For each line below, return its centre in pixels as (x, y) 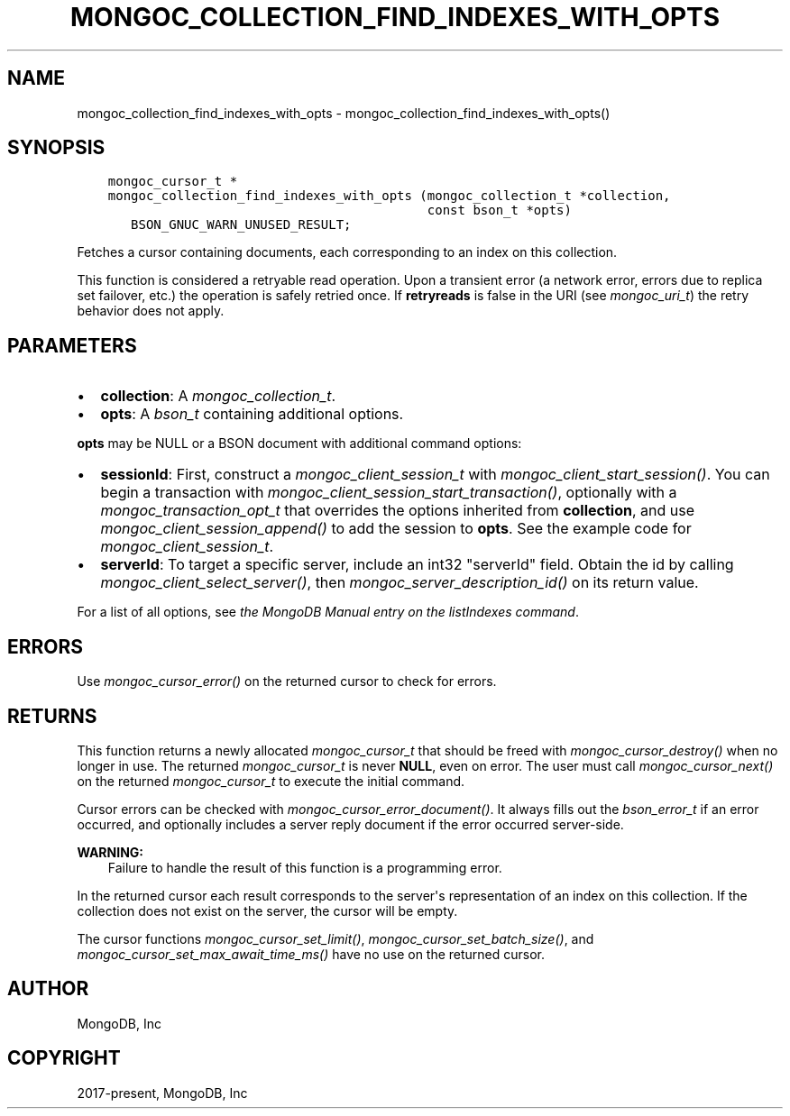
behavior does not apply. (151, 311)
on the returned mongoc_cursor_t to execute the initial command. (271, 781)
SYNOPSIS (56, 148)
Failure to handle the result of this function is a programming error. (305, 867)
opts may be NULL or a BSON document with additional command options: (299, 444)
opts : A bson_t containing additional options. (252, 414)
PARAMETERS (72, 345)
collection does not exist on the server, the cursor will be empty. (267, 910)
